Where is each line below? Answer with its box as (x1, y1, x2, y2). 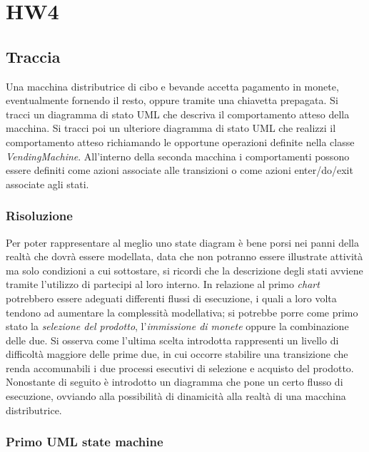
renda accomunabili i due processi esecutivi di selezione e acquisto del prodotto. (6, 360, 354, 375)
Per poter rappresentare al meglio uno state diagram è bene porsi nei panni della (6, 235, 359, 250)
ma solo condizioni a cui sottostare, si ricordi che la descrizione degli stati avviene (6, 262, 363, 277)
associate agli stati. (6, 176, 89, 191)
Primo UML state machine (6, 433, 163, 451)
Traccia (6, 45, 61, 67)
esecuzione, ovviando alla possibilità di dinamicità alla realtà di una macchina (6, 389, 346, 404)
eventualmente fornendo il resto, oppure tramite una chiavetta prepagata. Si (6, 93, 338, 108)
